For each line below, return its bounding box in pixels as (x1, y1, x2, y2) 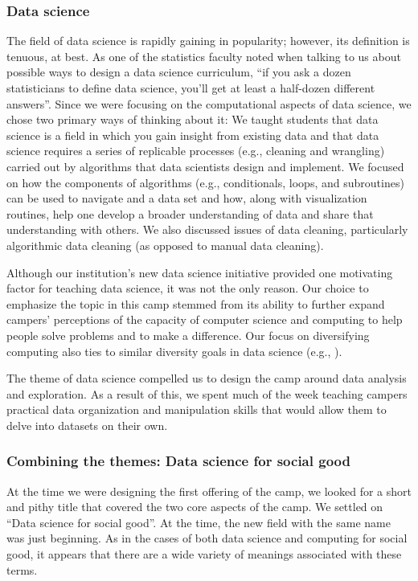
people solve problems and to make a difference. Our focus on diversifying (6, 326, 370, 343)
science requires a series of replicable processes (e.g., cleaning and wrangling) (6, 142, 385, 159)
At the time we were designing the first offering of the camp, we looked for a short (6, 482, 412, 499)
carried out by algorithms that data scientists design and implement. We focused (6, 158, 404, 174)
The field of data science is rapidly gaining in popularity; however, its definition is (6, 32, 410, 49)
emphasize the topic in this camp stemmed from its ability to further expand (6, 295, 385, 312)
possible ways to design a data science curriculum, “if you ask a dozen (6, 63, 351, 80)
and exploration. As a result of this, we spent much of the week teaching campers (6, 385, 408, 402)
